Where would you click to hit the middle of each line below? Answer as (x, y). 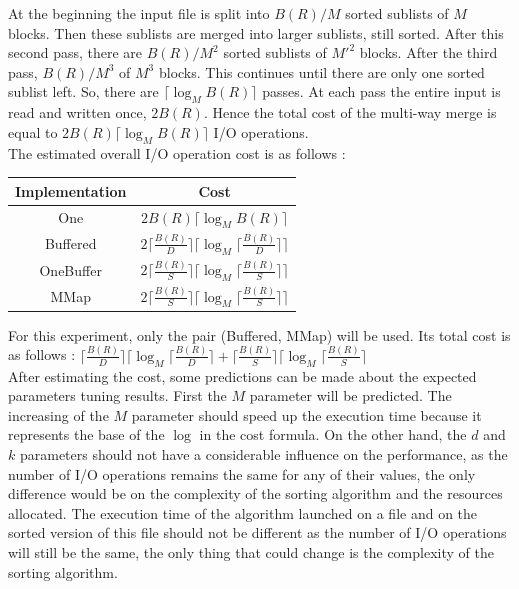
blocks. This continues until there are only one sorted (321, 71)
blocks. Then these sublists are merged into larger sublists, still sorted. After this (256, 32)
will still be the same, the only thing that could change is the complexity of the (251, 551)
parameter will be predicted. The (350, 395)
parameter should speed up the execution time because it (306, 414)
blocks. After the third (428, 52)
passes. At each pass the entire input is (381, 91)
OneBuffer (70, 269)
